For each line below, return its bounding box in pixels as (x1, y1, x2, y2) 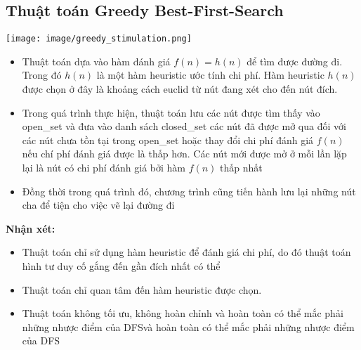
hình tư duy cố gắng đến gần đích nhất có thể (22, 258, 221, 273)
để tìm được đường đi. (247, 53, 343, 68)
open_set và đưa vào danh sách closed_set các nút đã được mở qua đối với (22, 119, 346, 134)
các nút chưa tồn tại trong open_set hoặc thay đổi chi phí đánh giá (22, 132, 314, 147)
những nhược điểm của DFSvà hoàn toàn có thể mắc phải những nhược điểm (22, 319, 355, 334)
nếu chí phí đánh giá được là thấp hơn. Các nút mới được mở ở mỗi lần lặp (22, 146, 347, 161)
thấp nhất (220, 160, 263, 175)
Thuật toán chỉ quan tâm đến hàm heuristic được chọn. (22, 282, 262, 297)
